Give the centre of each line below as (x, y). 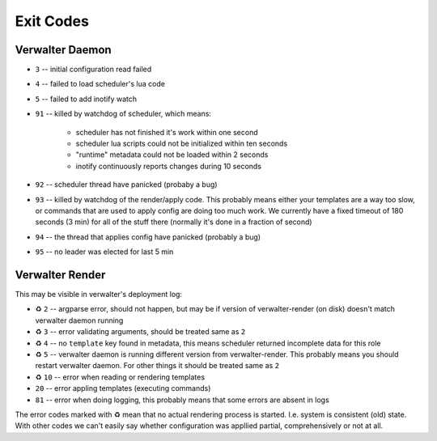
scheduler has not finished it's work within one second (167, 132)
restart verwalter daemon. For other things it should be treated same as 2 (157, 366)
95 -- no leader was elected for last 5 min (104, 252)
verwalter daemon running (79, 320)
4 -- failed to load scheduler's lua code (100, 84)
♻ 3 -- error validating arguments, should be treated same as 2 (140, 332)
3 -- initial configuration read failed (93, 70)
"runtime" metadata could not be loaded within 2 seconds (172, 155)
